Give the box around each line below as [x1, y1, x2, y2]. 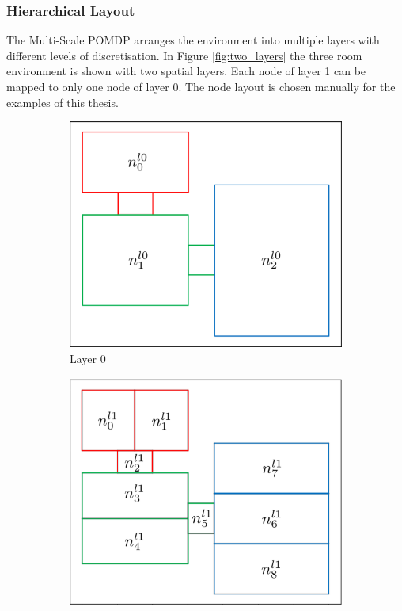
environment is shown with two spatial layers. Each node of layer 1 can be [6, 63, 366, 79]
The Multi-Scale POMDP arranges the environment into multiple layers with [6, 32, 380, 48]
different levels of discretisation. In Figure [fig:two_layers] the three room [6, 47, 362, 63]
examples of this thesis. [6, 94, 119, 110]
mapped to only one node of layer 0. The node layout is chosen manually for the [6, 78, 396, 94]
